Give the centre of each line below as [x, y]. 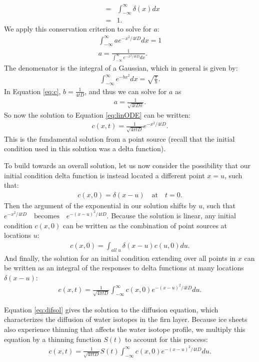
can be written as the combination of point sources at [145, 225]
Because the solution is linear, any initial [173, 216]
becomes [47, 217]
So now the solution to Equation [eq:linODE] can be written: [97, 114]
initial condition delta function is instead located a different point [104, 175]
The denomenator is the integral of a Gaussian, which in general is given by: [121, 67]
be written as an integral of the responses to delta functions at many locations [124, 268]
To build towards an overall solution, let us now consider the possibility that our [127, 165]
